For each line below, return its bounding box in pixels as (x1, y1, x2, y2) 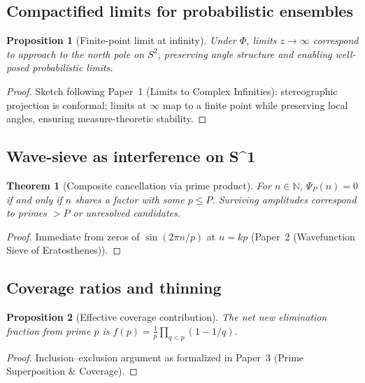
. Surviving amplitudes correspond (212, 191, 357, 206)
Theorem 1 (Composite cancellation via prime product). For (6, 178, 271, 192)
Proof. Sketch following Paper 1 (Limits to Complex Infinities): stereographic (6, 83, 338, 98)
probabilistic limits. (32, 60, 113, 75)
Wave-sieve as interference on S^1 (6, 145, 256, 167)
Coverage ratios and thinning (6, 277, 222, 298)
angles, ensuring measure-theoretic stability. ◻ (6, 111, 207, 126)
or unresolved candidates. (73, 205, 180, 220)
